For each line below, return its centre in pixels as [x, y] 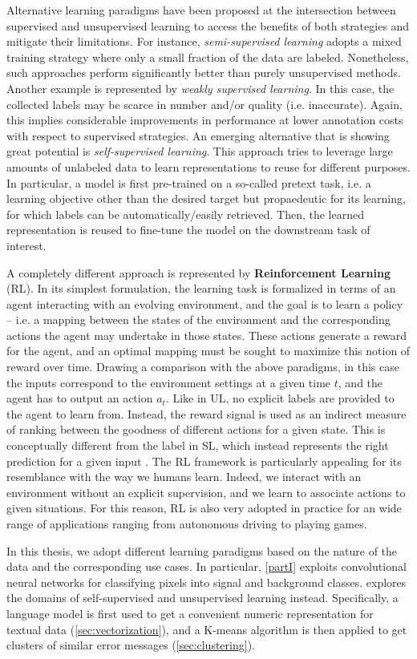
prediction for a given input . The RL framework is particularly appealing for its [204, 461]
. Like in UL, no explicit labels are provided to [280, 398]
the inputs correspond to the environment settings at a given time [169, 382]
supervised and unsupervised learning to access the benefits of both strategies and [208, 25]
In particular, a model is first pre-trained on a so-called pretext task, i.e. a [189, 182]
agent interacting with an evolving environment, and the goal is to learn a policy [205, 303]
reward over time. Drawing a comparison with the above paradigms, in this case [203, 367]
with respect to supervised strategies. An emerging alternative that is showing [198, 135]
